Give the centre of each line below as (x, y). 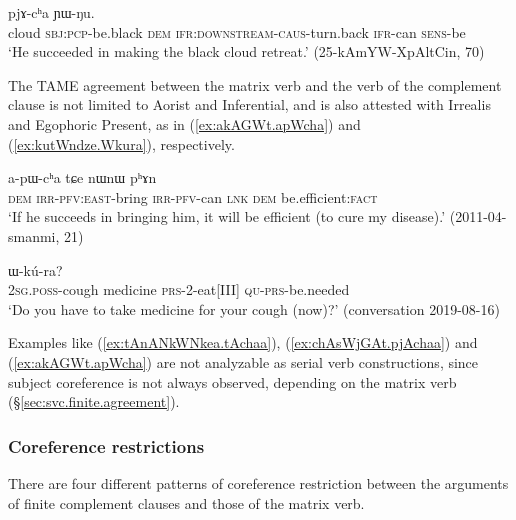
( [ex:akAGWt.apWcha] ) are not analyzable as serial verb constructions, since (243, 361)
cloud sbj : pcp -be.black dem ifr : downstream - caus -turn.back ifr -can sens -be (237, 31)
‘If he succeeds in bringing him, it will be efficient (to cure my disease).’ (227, 216)
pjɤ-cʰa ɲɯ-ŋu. (51, 12)
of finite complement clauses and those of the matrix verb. (186, 502)
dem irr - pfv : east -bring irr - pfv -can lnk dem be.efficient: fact (193, 196)
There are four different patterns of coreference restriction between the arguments (258, 482)
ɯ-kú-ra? (35, 269)
